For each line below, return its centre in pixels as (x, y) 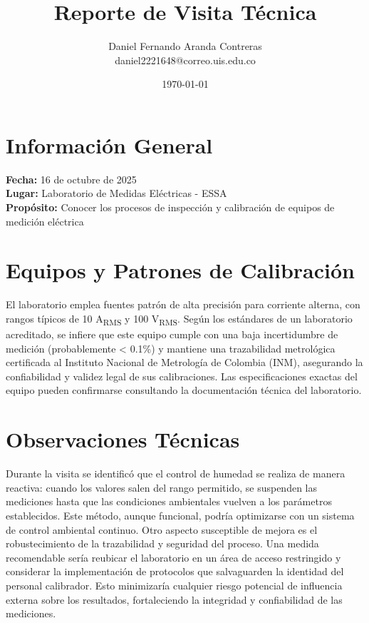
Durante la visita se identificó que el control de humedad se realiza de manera (176, 473)
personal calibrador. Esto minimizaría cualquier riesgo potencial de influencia (174, 585)
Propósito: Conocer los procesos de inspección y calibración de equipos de (170, 207)
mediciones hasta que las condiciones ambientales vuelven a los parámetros (169, 501)
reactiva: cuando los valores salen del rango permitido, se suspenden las (162, 487)
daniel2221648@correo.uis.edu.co (185, 60)
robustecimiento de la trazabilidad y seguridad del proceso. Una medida (162, 543)
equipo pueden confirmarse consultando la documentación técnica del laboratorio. (184, 390)
